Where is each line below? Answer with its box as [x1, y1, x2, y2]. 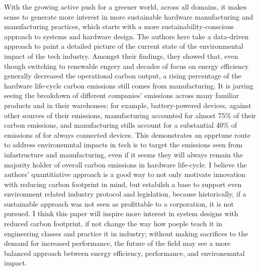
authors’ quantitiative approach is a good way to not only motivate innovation [4, 169, 246, 179]
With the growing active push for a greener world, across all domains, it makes [4, 2, 247, 12]
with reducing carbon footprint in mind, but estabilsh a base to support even [4, 178, 242, 189]
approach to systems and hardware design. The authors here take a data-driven [4, 31, 249, 41]
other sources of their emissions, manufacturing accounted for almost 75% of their [4, 110, 256, 120]
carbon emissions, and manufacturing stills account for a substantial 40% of [4, 120, 237, 130]
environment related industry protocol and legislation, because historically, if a [4, 189, 246, 199]
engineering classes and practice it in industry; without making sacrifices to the [4, 228, 248, 238]
